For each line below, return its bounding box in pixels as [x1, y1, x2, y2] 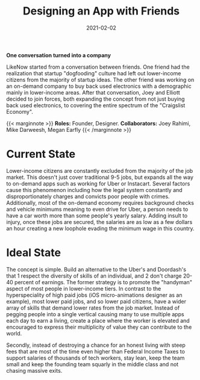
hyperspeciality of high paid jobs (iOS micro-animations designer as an [6, 291, 183, 299]
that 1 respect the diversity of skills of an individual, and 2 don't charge [6, 272, 182, 279]
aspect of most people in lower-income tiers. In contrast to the [6, 285, 161, 292]
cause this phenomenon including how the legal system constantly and [6, 186, 183, 193]
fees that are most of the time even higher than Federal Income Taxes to [6, 347, 186, 355]
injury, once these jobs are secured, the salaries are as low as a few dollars [6, 218, 193, 225]
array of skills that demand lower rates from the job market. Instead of [6, 304, 180, 311]
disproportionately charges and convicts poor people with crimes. [6, 193, 170, 200]
